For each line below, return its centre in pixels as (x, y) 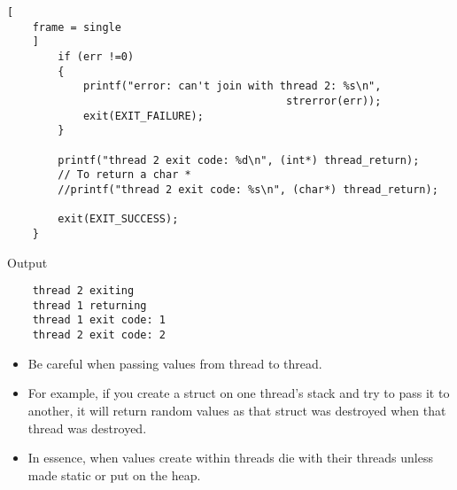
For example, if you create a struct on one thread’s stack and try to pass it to (239, 393)
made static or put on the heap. (114, 474)
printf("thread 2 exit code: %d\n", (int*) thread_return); (239, 160)
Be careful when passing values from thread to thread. (175, 363)
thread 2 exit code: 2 (99, 335)
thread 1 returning (89, 305)
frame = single (77, 27)
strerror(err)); (334, 101)
